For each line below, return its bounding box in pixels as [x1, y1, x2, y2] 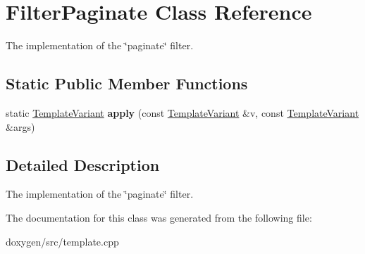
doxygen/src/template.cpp [6, 234, 119, 248]
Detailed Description [6, 153, 160, 175]
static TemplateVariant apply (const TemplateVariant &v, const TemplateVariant [6, 105, 359, 120]
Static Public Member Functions [6, 72, 248, 94]
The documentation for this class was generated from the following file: [6, 210, 312, 224]
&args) [6, 119, 35, 134]
